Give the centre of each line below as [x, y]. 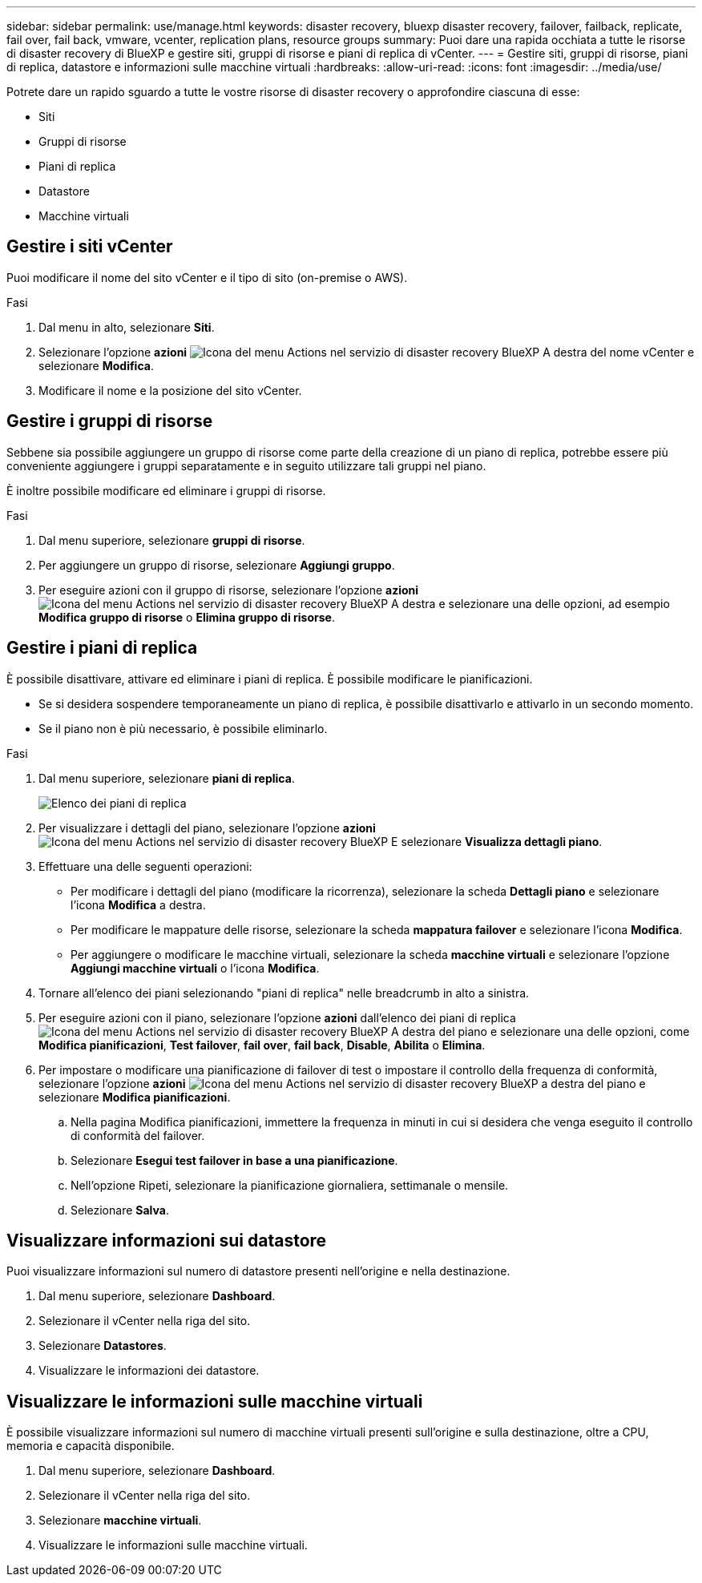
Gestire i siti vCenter [90, 247]
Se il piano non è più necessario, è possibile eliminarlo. [183, 728]
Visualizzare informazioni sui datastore [167, 1240]
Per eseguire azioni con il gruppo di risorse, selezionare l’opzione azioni [229, 590]
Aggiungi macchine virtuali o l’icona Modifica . [195, 968]
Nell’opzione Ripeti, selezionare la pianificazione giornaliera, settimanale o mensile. [290, 1185]
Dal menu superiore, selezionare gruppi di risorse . [172, 540]
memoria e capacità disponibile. [91, 1446]
